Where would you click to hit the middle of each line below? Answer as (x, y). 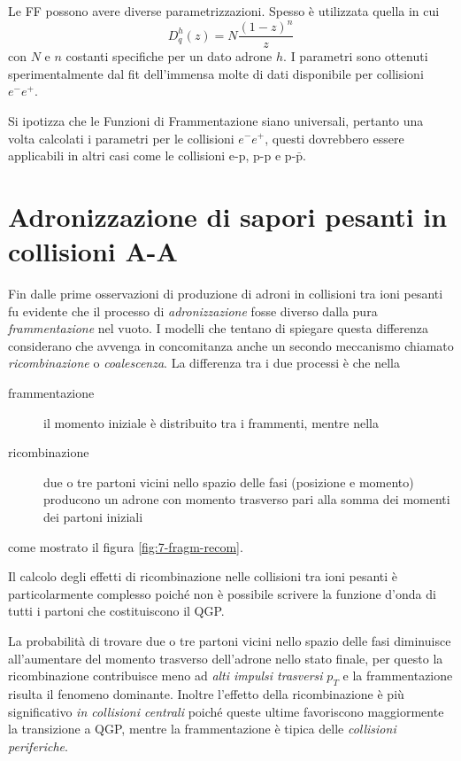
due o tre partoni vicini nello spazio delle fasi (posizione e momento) (229, 481)
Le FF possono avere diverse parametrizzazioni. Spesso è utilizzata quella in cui (224, 11)
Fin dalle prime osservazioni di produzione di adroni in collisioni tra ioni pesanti (226, 294)
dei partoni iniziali (93, 516)
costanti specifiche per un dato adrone (169, 56)
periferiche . (38, 745)
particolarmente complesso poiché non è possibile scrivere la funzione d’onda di (222, 593)
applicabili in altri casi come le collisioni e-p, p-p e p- (152, 155)
